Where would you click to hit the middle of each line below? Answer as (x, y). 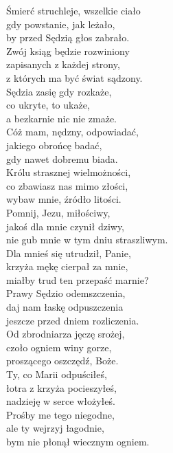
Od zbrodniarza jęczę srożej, (66, 334)
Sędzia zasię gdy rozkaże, (59, 91)
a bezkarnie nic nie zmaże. (62, 118)
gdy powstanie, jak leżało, (61, 24)
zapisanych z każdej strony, (63, 64)
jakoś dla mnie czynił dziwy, (66, 226)
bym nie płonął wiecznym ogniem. (78, 441)
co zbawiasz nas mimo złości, (67, 185)
